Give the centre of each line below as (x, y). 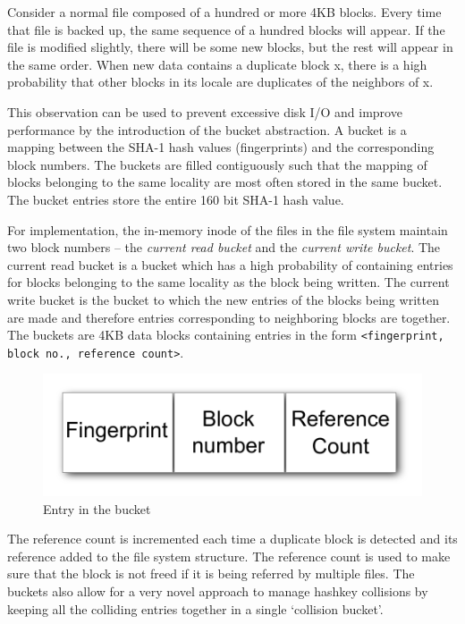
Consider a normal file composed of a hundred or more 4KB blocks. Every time (224, 12)
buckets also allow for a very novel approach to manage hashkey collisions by (218, 590)
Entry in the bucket (97, 508)
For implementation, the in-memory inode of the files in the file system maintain (228, 229)
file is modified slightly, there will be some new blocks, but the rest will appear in (230, 47)
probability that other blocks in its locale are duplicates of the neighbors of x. (220, 82)
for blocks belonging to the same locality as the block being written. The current (228, 282)
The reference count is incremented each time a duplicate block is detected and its (232, 539)
